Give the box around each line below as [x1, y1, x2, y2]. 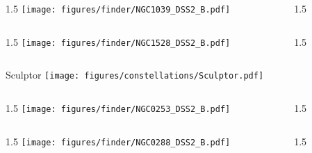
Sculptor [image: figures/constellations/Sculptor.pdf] [6, 67, 264, 82]
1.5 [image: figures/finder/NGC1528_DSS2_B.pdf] [6, 34, 231, 49]
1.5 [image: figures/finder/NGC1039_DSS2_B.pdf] [6, 1, 231, 15]
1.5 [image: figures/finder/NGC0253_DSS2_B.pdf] [6, 100, 231, 115]
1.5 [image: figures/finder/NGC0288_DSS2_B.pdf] [6, 134, 231, 148]
